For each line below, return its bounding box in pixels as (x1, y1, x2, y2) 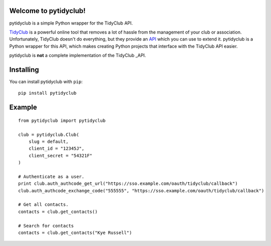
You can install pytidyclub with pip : (9, 78, 83, 85)
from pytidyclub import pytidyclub (18, 118, 106, 123)
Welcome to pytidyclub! (9, 7, 86, 15)
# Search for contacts (18, 223, 74, 228)
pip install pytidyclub (18, 90, 77, 96)
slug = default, (28, 138, 69, 144)
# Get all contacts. (18, 202, 69, 207)
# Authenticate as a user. (18, 173, 85, 179)
